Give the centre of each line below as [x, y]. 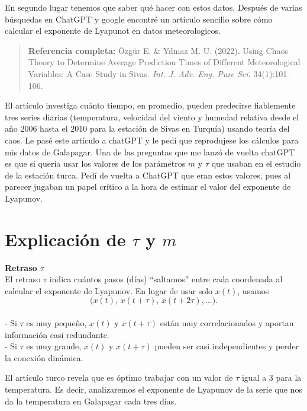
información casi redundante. [57, 334]
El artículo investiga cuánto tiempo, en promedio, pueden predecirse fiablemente [150, 105]
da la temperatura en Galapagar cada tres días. [91, 401]
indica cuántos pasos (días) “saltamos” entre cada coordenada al [166, 279]
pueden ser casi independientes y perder [227, 346]
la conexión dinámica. [44, 357]
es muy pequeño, [56, 323]
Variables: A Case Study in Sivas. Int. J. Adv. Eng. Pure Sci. [139, 73]
